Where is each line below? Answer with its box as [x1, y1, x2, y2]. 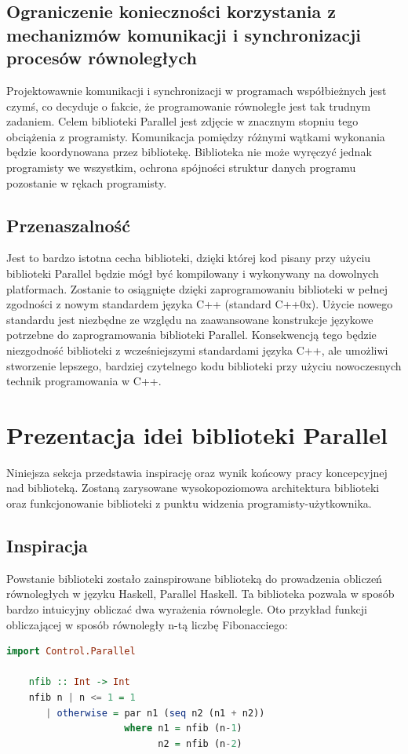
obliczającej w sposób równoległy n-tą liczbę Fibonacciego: [6, 616, 288, 632]
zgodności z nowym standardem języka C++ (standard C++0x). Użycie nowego [6, 296, 393, 312]
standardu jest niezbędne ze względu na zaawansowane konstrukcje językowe [6, 311, 373, 327]
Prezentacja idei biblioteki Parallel [6, 418, 388, 450]
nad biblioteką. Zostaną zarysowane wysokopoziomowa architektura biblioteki [6, 479, 380, 496]
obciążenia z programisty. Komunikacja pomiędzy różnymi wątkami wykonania [6, 128, 385, 144]
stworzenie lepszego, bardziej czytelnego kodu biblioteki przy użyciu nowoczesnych [6, 357, 402, 373]
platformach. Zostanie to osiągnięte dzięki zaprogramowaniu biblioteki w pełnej [6, 280, 388, 297]
